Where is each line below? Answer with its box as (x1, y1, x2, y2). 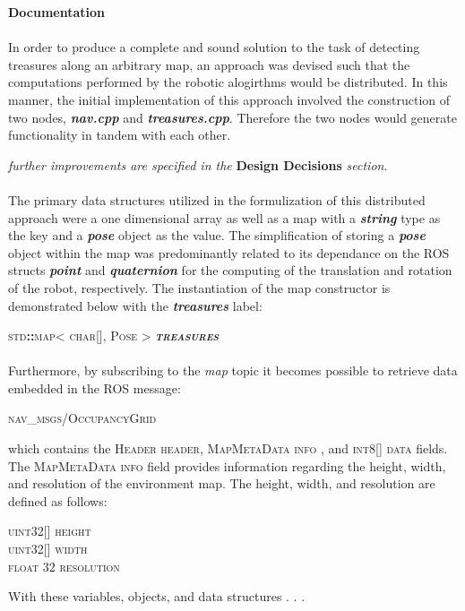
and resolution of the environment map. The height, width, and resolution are (8, 474, 435, 493)
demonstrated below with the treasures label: (8, 296, 263, 314)
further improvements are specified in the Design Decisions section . (8, 155, 388, 174)
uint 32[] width (8, 539, 88, 558)
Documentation (8, 3, 106, 21)
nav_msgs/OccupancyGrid (8, 409, 157, 427)
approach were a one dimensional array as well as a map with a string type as (8, 208, 441, 227)
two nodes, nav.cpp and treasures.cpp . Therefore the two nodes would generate (8, 108, 457, 126)
